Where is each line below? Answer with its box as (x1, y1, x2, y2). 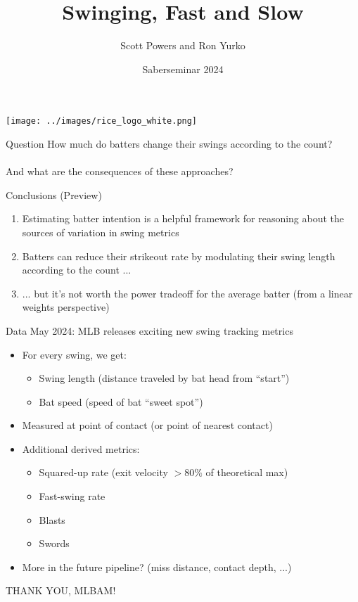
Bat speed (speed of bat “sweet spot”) (39, 394, 203, 409)
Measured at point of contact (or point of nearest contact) (22, 418, 273, 433)
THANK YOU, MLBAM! (6, 583, 116, 598)
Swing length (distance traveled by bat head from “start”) (39, 371, 290, 385)
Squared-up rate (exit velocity (39, 465, 168, 480)
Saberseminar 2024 (142, 61, 224, 76)
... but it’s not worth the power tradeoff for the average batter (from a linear (22, 286, 353, 300)
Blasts (39, 512, 65, 527)
